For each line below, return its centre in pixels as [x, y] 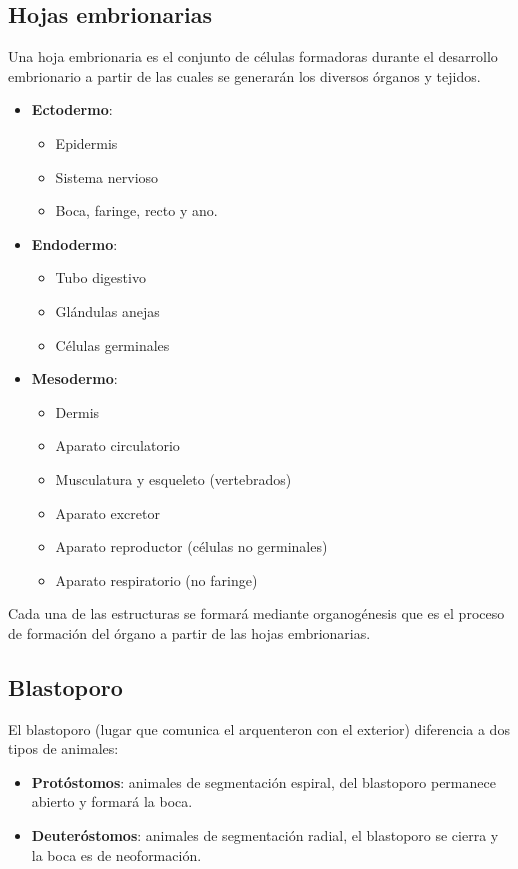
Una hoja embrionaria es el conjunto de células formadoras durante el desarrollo [253, 56]
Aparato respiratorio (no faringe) [156, 579]
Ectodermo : [72, 109]
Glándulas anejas [107, 310]
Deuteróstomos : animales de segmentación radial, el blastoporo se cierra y [265, 835]
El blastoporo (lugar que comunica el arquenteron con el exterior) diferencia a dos [259, 728]
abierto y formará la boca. [112, 801]
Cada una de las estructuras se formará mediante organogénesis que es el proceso [256, 613]
